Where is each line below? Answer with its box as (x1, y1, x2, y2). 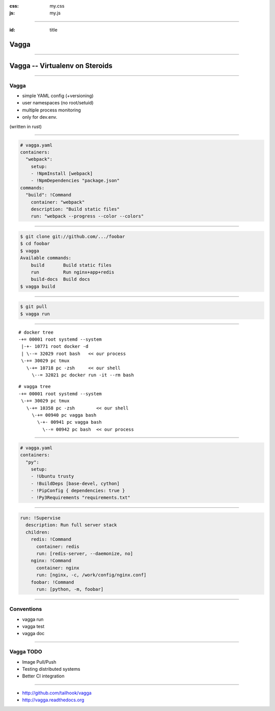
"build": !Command (25, 192, 71, 198)
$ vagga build (20, 283, 56, 289)
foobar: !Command (31, 579, 74, 585)
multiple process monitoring (22, 107, 81, 113)
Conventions (9, 606, 42, 613)
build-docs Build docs (31, 277, 90, 282)
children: (25, 529, 50, 535)
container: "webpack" (31, 199, 85, 205)
